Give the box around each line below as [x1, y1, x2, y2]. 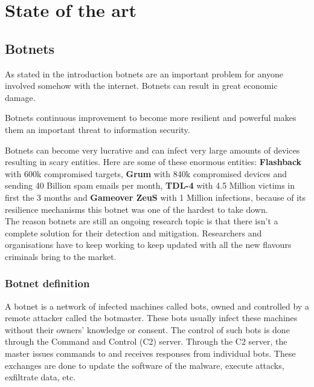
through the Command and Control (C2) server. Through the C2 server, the [5, 335, 287, 348]
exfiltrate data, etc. [5, 371, 76, 383]
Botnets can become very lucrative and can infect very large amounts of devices [5, 143, 300, 156]
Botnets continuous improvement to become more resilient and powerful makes [5, 111, 296, 124]
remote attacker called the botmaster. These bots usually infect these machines [5, 311, 298, 324]
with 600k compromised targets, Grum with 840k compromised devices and [5, 167, 287, 180]
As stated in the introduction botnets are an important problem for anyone [5, 67, 283, 80]
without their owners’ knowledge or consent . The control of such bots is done [5, 323, 290, 336]
